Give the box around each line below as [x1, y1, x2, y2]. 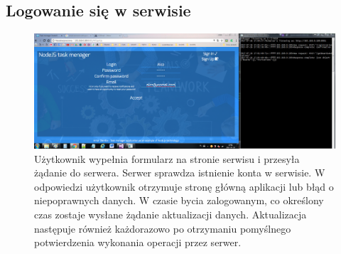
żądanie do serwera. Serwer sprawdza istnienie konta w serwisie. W [34, 165, 325, 180]
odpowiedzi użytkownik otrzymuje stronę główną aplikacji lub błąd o [34, 179, 334, 194]
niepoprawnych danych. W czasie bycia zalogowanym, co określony [34, 193, 324, 208]
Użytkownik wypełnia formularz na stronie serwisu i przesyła [34, 151, 300, 166]
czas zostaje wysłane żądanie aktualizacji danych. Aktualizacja [34, 207, 307, 222]
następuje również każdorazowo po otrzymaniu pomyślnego [34, 221, 291, 236]
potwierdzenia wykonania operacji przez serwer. [34, 235, 242, 250]
